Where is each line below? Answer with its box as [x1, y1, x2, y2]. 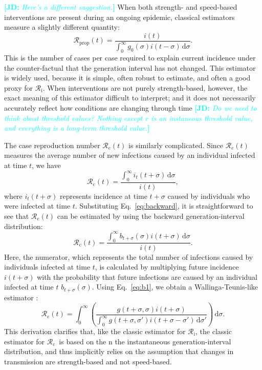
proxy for [4, 82, 33, 93]
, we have [32, 159, 61, 170]
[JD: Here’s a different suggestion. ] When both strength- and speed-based [4, 2, 237, 12]
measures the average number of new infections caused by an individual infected [4, 150, 255, 160]
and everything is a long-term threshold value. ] [4, 122, 150, 133]
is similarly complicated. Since [128, 139, 224, 150]
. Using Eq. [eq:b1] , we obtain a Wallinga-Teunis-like [92, 281, 258, 292]
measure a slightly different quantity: [4, 22, 120, 32]
